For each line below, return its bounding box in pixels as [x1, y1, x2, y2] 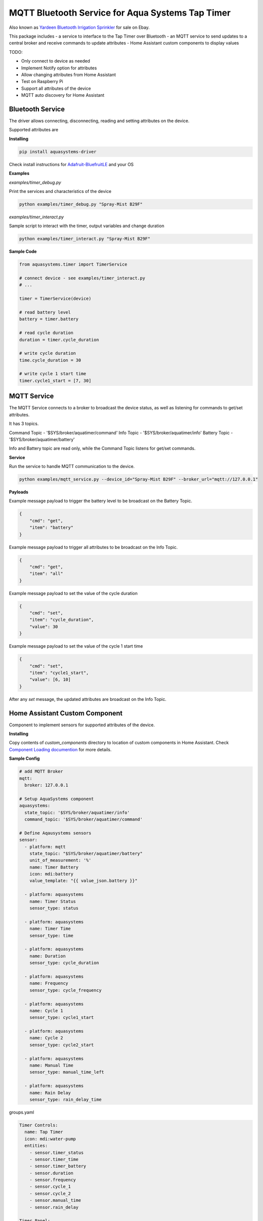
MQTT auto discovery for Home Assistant [21, 92, 105, 98]
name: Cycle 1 [29, 1008, 63, 1013]
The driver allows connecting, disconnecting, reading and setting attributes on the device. [9, 118, 190, 124]
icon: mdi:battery [29, 871, 74, 877]
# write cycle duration [19, 351, 76, 356]
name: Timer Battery [29, 864, 79, 870]
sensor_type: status [29, 905, 79, 911]
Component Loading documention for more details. [9, 746, 112, 752]
